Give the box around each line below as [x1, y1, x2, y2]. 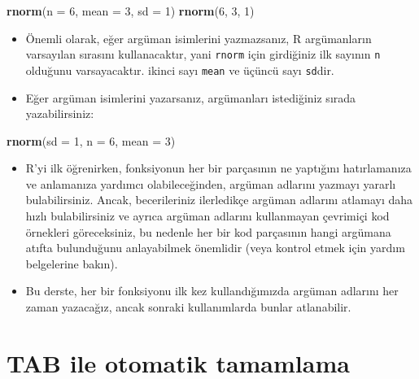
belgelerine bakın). [25, 255, 118, 272]
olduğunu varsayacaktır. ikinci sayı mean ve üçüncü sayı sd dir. [25, 61, 334, 78]
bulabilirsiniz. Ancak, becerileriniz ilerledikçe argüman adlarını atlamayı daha [25, 191, 413, 208]
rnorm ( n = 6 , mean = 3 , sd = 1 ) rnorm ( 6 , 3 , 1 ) [7, 2, 255, 19]
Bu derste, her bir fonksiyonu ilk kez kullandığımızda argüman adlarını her [25, 282, 399, 299]
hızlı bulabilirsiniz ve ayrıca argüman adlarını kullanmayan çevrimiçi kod [25, 207, 390, 224]
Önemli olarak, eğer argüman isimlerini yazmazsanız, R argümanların [25, 29, 372, 46]
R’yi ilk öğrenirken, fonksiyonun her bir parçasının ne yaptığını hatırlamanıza [25, 159, 412, 176]
